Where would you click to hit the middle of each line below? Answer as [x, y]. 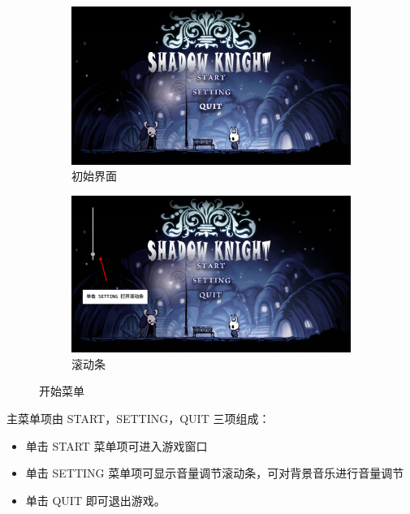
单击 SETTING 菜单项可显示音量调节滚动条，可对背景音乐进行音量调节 [215, 473]
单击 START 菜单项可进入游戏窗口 [117, 445]
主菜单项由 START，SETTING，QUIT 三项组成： [138, 418]
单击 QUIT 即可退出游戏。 [95, 500]
